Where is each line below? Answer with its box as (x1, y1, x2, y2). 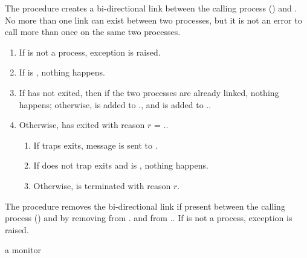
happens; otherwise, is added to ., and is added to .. (19, 98, 212, 111)
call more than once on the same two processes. (5, 25, 181, 38)
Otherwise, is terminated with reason (33, 179, 171, 192)
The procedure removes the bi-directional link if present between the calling (5, 199, 285, 212)
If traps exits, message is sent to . (33, 138, 158, 151)
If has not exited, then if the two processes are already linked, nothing (19, 86, 279, 98)
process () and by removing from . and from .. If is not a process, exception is (5, 211, 292, 224)
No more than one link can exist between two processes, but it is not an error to (5, 13, 302, 26)
